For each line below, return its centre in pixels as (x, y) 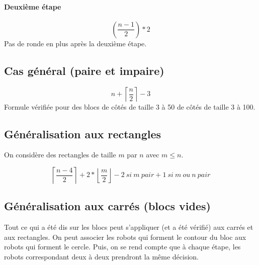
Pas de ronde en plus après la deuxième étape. (75, 43)
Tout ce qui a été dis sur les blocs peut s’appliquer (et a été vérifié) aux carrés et (129, 227)
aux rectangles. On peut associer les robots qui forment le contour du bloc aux (125, 237)
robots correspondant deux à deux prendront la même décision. (102, 256)
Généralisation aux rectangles (83, 134)
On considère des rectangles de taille (60, 155)
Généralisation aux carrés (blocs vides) (107, 206)
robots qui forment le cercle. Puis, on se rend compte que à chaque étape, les (122, 247)
